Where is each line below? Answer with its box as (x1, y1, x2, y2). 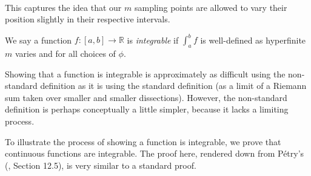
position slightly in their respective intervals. (5, 13, 170, 25)
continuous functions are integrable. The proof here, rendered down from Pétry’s (5, 147, 304, 160)
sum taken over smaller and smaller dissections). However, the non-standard (5, 91, 287, 103)
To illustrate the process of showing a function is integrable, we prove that (5, 135, 281, 148)
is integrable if (127, 33, 179, 46)
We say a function (5, 33, 72, 46)
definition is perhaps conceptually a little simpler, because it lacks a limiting (5, 103, 289, 116)
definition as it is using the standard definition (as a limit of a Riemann (40, 79, 307, 92)
